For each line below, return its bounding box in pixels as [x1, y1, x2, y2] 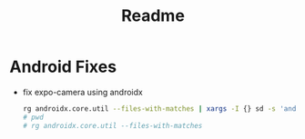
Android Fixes [9, 56, 117, 77]
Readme [121, 5, 185, 26]
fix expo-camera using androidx [22, 86, 143, 97]
